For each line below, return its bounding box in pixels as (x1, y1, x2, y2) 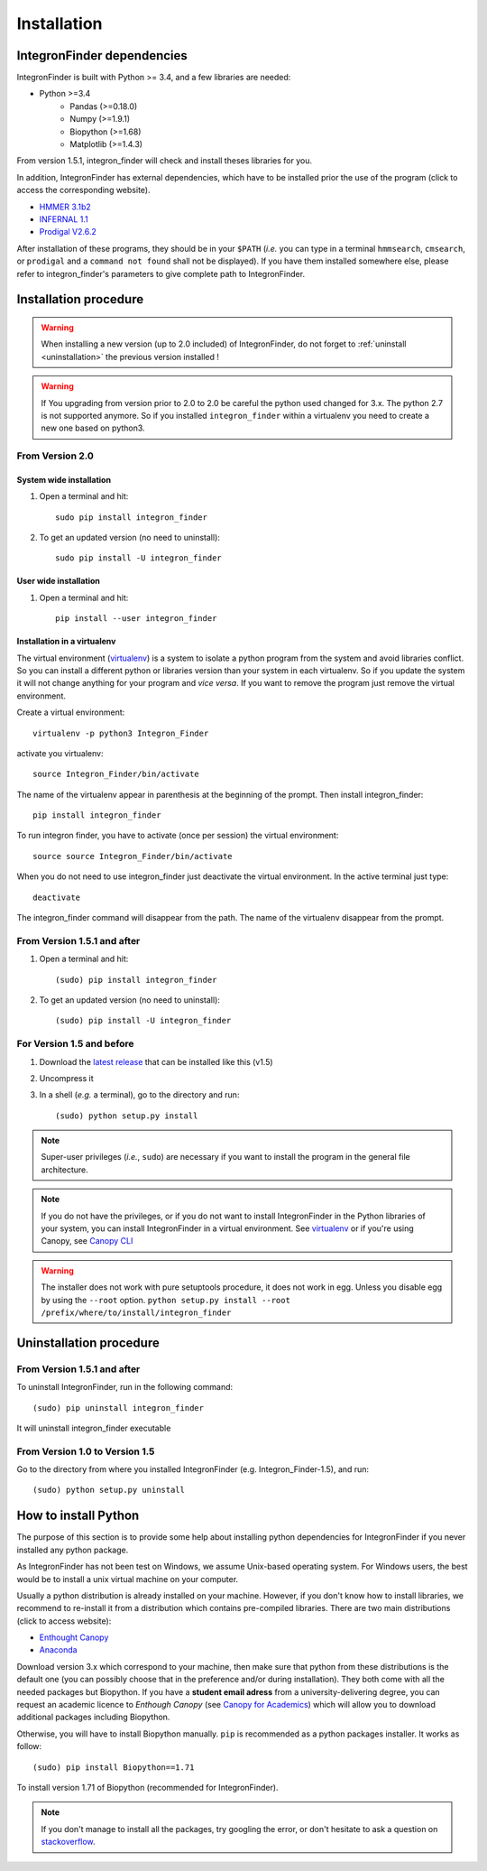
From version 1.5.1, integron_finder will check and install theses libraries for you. (16, 155, 313, 166)
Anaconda (39, 1644, 78, 1655)
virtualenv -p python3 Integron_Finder (32, 727, 209, 738)
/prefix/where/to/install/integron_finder (41, 1307, 232, 1318)
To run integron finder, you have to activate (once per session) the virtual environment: (16, 830, 339, 841)
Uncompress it (39, 1072, 94, 1083)
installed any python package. (16, 1544, 129, 1555)
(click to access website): (16, 1616, 112, 1626)
